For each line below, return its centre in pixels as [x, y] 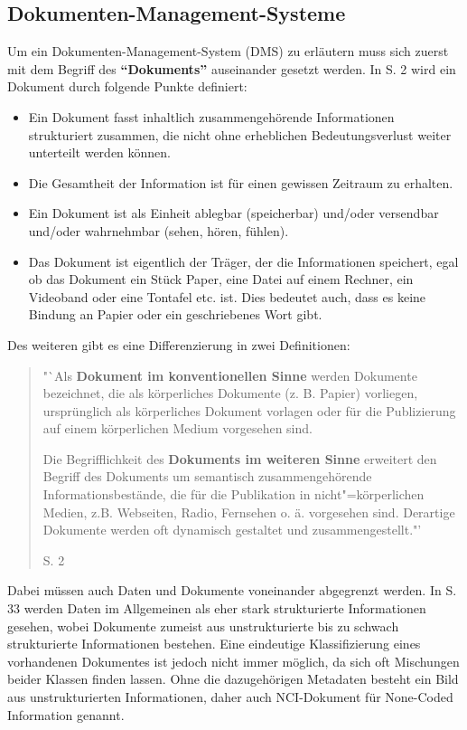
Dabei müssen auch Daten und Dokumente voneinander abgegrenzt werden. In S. [232, 590]
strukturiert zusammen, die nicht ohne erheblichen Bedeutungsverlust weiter [240, 134]
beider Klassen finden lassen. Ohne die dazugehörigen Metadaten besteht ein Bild [233, 679]
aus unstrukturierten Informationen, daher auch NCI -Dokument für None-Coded [230, 697]
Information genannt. [66, 714]
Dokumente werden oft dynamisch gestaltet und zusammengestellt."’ [232, 530]
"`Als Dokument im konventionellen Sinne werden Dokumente [230, 375]
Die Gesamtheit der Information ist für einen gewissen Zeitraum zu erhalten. [241, 182]
